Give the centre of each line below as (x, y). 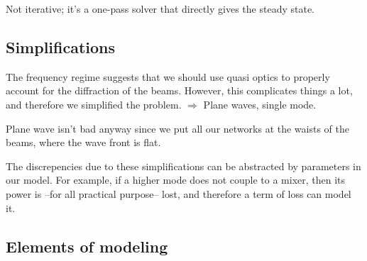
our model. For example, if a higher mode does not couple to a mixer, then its (176, 180)
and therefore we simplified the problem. (94, 104)
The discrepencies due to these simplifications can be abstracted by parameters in (183, 166)
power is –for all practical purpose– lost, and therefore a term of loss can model (179, 193)
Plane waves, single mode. (260, 104)
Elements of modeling (87, 246)
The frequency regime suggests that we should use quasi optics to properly (168, 76)
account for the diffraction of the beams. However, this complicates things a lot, (179, 90)
